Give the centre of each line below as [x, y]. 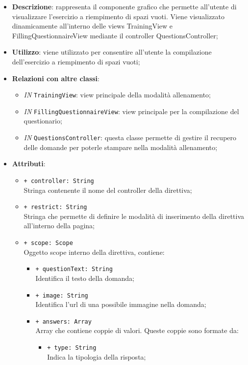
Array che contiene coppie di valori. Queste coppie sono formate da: [137, 330]
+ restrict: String [55, 207]
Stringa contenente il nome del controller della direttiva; [108, 190]
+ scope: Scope [48, 243]
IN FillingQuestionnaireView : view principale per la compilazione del [131, 111]
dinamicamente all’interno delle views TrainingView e [92, 26]
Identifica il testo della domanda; [85, 278]
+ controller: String [59, 181]
